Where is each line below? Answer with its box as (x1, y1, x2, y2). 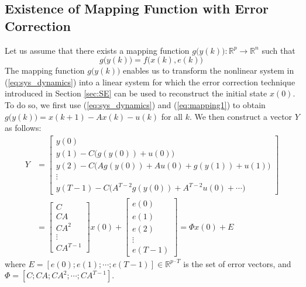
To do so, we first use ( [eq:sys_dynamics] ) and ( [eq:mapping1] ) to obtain (5, 98, 266, 110)
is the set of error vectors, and (183, 257, 291, 269)
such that (262, 44, 295, 56)
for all (161, 110, 183, 122)
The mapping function (5, 64, 85, 77)
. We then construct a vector (189, 110, 293, 122)
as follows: (5, 122, 42, 134)
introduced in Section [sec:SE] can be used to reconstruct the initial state (5, 87, 267, 99)
